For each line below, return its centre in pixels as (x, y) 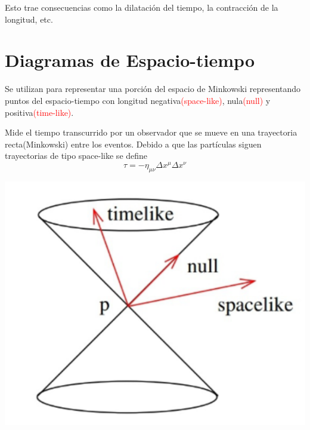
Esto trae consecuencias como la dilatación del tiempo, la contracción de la (142, 7)
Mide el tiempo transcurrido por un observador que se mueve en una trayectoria (151, 132)
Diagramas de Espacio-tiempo (130, 60)
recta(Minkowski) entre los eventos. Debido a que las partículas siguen (133, 144)
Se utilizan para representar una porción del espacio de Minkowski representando (153, 89)
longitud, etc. (29, 19)
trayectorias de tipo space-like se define (76, 156)
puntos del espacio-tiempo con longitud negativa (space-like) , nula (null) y (138, 100)
